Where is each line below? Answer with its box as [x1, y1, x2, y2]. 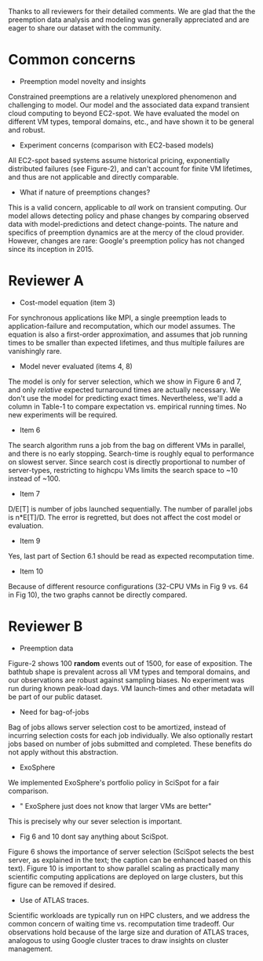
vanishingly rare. [8, 346, 62, 355]
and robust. [8, 125, 46, 134]
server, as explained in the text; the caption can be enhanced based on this [8, 855, 251, 865]
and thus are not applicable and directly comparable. [8, 172, 179, 181]
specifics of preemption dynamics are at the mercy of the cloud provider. [8, 228, 245, 237]
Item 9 [19, 536, 41, 545]
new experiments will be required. [8, 410, 118, 419]
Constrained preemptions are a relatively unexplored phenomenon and [8, 92, 237, 101]
